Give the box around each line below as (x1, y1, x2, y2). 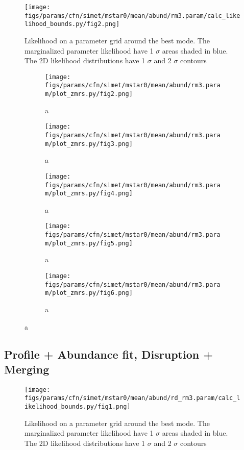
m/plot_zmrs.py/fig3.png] (45, 140, 133, 147)
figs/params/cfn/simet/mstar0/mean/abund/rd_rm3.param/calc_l (25, 394, 240, 402)
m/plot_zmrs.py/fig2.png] (45, 90, 133, 98)
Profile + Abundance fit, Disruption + (4, 346, 213, 362)
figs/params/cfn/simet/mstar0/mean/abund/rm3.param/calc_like (25, 12, 240, 19)
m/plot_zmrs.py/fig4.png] (45, 190, 133, 197)
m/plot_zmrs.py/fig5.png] (45, 239, 133, 247)
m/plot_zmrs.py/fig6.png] (45, 289, 133, 297)
